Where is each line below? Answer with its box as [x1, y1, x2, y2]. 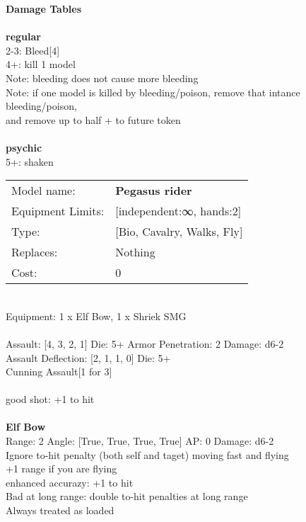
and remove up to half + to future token [6, 112, 181, 127]
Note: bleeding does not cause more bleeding [6, 70, 199, 85]
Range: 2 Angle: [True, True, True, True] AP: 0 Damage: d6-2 [6, 433, 274, 448]
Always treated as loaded [6, 503, 114, 518]
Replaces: [11, 244, 58, 261]
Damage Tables [6, 1, 82, 16]
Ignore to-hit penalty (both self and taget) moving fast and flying [6, 447, 289, 462]
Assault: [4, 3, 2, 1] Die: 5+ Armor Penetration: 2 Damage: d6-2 [6, 336, 284, 351]
